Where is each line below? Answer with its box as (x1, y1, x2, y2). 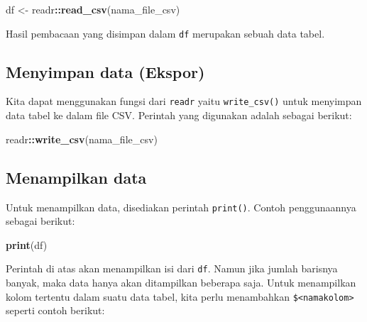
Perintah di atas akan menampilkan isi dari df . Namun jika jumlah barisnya (6, 261, 338, 276)
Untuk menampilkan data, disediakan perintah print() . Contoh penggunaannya (6, 199, 356, 214)
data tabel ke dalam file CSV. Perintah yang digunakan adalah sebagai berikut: (6, 108, 352, 123)
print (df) (6, 237, 48, 252)
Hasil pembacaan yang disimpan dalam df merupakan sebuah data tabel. (6, 26, 325, 40)
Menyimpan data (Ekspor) (6, 60, 205, 82)
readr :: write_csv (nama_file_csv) (6, 131, 158, 146)
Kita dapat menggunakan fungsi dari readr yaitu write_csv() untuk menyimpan (6, 94, 362, 109)
